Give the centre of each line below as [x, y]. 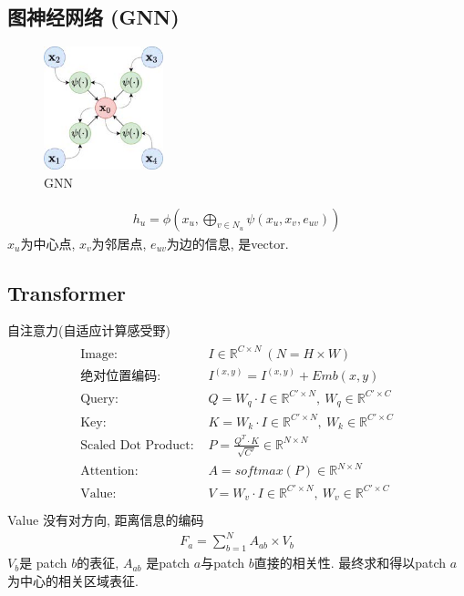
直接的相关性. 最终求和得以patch [350, 563]
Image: [99, 354]
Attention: [109, 472]
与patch [222, 563]
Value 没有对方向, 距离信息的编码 [106, 520]
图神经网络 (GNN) [93, 17]
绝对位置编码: [121, 377]
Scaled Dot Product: [137, 445]
